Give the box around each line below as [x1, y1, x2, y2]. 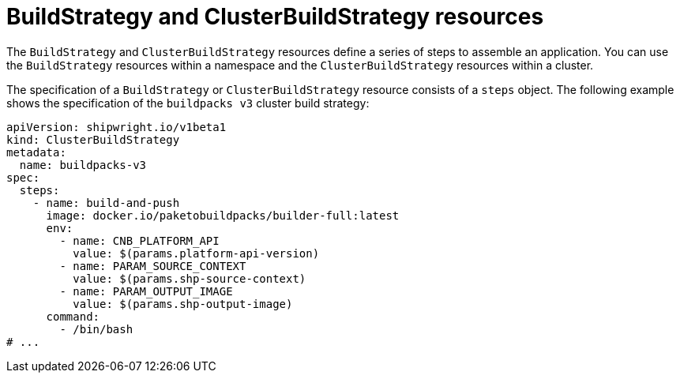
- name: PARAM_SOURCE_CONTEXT [59, 259, 246, 272]
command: [46, 310, 100, 323]
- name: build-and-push [32, 196, 180, 209]
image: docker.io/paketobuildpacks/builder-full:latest [46, 208, 400, 222]
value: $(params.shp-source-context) [73, 272, 306, 285]
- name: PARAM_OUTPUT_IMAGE [59, 284, 233, 298]
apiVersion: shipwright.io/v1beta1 [6, 120, 227, 133]
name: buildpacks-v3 [19, 158, 147, 171]
